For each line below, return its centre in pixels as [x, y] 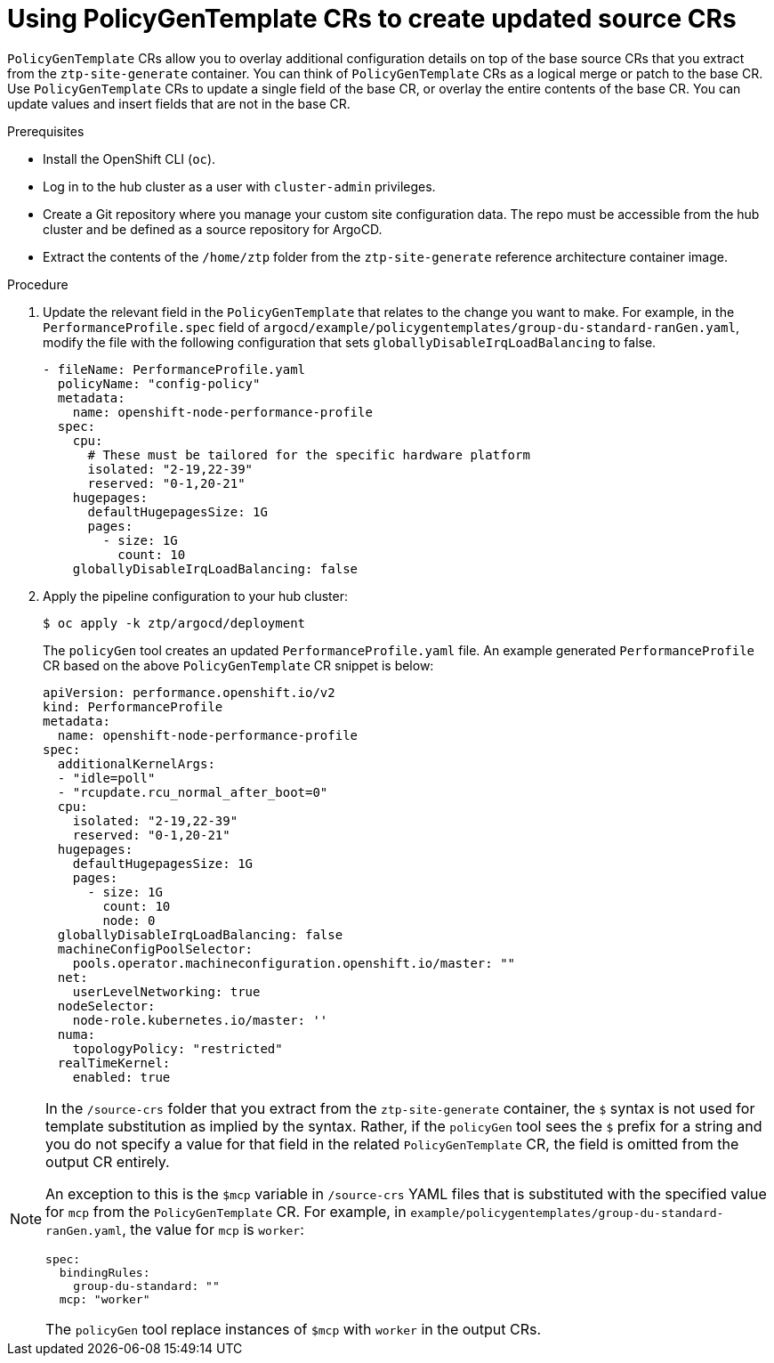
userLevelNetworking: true [166, 991]
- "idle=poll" [106, 778]
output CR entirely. [108, 1161]
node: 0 [129, 920]
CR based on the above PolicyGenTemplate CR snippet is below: [238, 665]
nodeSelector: [106, 1006]
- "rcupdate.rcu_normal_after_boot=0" [193, 792]
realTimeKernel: [114, 1063]
